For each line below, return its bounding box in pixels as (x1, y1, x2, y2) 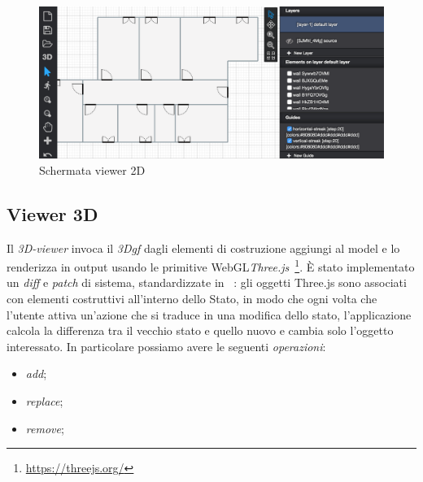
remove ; (25, 419, 64, 436)
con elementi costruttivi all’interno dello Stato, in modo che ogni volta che (7, 289, 377, 306)
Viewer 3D (7, 201, 98, 226)
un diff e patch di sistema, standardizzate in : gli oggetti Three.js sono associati (7, 274, 407, 291)
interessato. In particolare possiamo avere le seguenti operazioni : (7, 337, 326, 354)
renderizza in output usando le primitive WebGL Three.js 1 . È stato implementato (7, 256, 415, 275)
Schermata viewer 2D (39, 161, 146, 178)
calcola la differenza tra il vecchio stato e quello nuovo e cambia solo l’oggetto (7, 322, 394, 339)
